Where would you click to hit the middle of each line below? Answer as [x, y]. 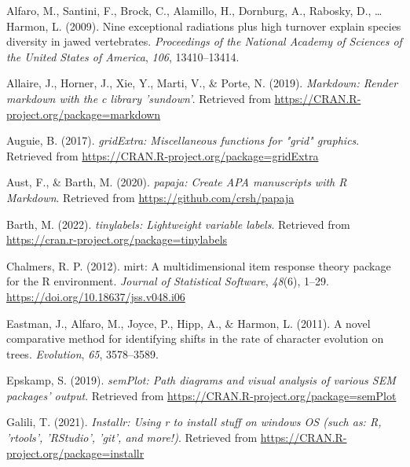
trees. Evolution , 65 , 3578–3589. [82, 353]
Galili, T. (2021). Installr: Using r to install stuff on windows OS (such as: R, [194, 422]
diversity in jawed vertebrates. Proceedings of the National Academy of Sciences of [204, 41]
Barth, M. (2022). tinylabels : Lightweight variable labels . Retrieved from [178, 224]
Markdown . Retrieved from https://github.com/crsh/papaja [150, 197]
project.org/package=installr [75, 452]
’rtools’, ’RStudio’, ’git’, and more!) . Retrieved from [132, 438]
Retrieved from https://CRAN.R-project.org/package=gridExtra [163, 155]
